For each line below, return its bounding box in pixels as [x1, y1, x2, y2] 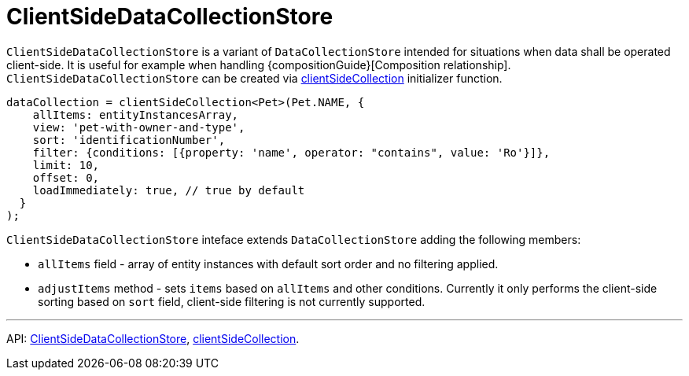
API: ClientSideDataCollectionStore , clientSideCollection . [6, 331, 300, 345]
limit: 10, [32, 158, 100, 171]
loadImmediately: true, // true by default [32, 183, 305, 197]
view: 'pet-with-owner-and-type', [32, 120, 245, 134]
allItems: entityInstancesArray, [32, 108, 239, 121]
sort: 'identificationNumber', [32, 133, 226, 146]
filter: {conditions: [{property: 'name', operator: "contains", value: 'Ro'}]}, [32, 146, 551, 159]
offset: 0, [32, 171, 100, 184]
